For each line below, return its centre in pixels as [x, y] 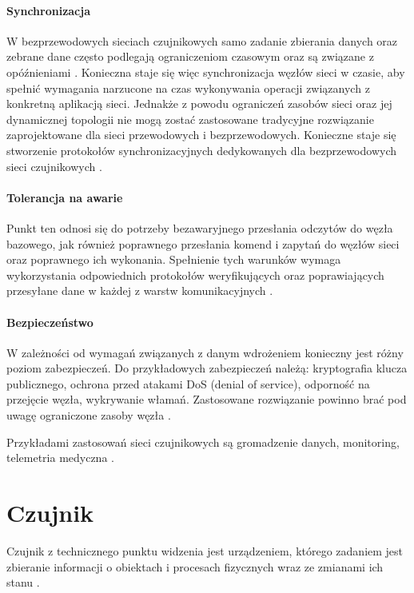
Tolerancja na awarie [65, 197]
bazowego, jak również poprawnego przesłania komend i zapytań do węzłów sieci [203, 243]
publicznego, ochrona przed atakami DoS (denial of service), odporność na [188, 383]
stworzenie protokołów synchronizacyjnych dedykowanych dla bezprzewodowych [201, 150]
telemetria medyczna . [60, 458]
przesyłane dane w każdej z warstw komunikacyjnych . [140, 291]
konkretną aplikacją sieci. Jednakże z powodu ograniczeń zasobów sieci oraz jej [199, 103]
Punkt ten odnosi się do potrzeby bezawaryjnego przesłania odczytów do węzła [200, 227]
